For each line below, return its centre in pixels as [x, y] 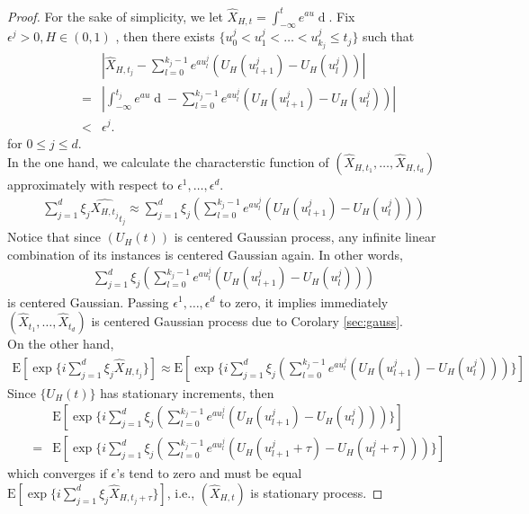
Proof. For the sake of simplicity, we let [115, 16]
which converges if [57, 473]
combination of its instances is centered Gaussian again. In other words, [205, 254]
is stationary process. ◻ [317, 492]
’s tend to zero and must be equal [209, 473]
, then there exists [165, 36]
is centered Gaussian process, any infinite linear [305, 237]
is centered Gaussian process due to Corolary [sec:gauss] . [247, 321]
